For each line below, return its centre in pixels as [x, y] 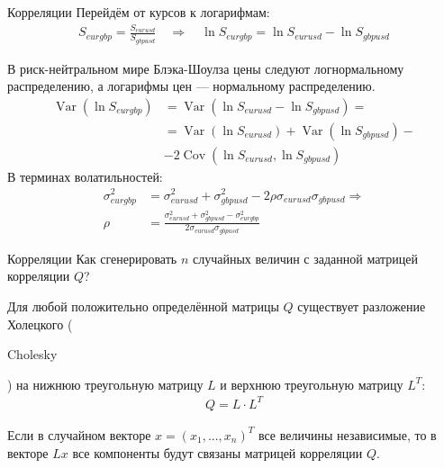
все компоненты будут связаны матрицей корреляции [217, 452]
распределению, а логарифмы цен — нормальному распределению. [191, 86]
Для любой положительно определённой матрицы [143, 306]
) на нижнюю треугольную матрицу [105, 384]
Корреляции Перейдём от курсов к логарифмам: [139, 12]
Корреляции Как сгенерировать [92, 258]
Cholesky [32, 354]
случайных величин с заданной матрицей [305, 258]
